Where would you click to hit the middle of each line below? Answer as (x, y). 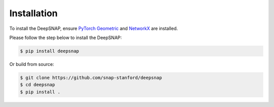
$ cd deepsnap (38, 85)
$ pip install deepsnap (50, 51)
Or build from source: (32, 64)
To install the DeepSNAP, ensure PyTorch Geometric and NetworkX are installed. (94, 28)
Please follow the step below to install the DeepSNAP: (65, 38)
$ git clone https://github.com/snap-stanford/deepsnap (91, 78)
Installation (33, 13)
